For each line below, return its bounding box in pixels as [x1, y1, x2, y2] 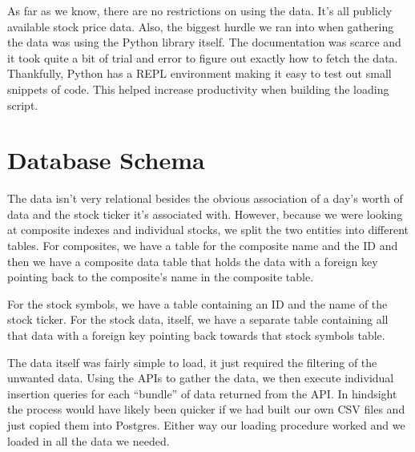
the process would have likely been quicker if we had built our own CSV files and [7, 401, 405, 418]
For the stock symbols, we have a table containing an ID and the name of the [7, 295, 388, 312]
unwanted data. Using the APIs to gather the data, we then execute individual [7, 369, 394, 386]
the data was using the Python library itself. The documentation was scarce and [7, 34, 401, 50]
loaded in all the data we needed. [7, 432, 170, 449]
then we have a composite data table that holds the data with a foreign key [7, 252, 378, 269]
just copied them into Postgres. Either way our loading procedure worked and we [7, 417, 405, 433]
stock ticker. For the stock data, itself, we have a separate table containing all [7, 311, 389, 328]
